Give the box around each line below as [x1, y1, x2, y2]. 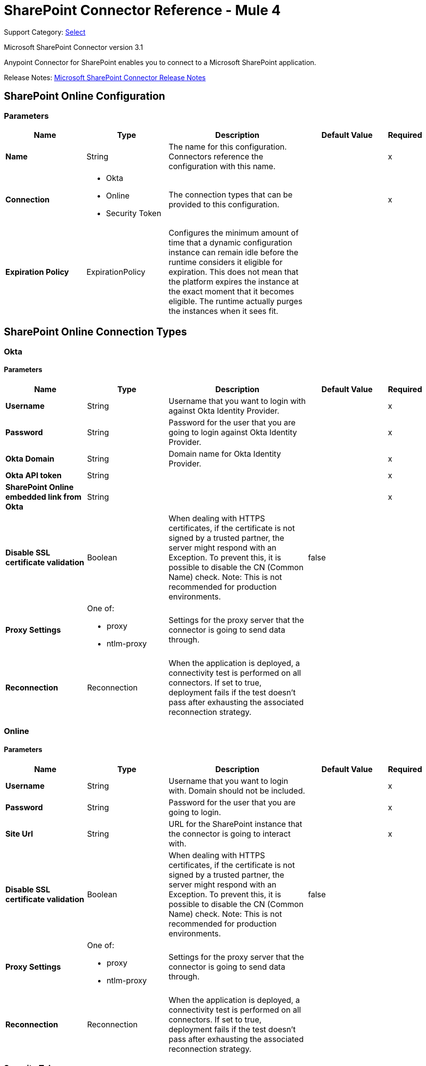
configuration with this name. [168, 161, 276, 171]
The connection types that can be [168, 189, 293, 200]
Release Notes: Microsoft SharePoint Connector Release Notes [4, 73, 206, 82]
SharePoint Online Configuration [4, 90, 165, 103]
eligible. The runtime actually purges [168, 296, 303, 306]
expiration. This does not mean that [168, 266, 299, 277]
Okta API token [5, 470, 62, 481]
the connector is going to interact [168, 828, 291, 839]
